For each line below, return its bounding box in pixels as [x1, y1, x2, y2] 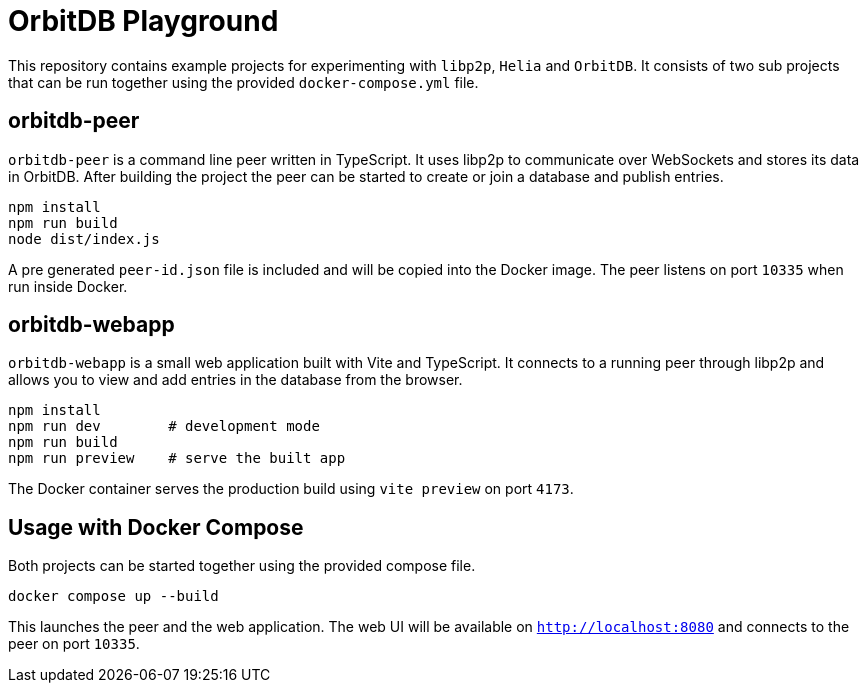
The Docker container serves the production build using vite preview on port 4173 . [8, 480, 574, 498]
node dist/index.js [8, 230, 160, 247]
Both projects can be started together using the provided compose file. [8, 557, 476, 575]
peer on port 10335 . [8, 635, 140, 653]
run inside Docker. [8, 277, 128, 295]
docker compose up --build [8, 588, 219, 605]
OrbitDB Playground [8, 4, 279, 38]
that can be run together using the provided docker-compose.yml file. [8, 73, 479, 91]
